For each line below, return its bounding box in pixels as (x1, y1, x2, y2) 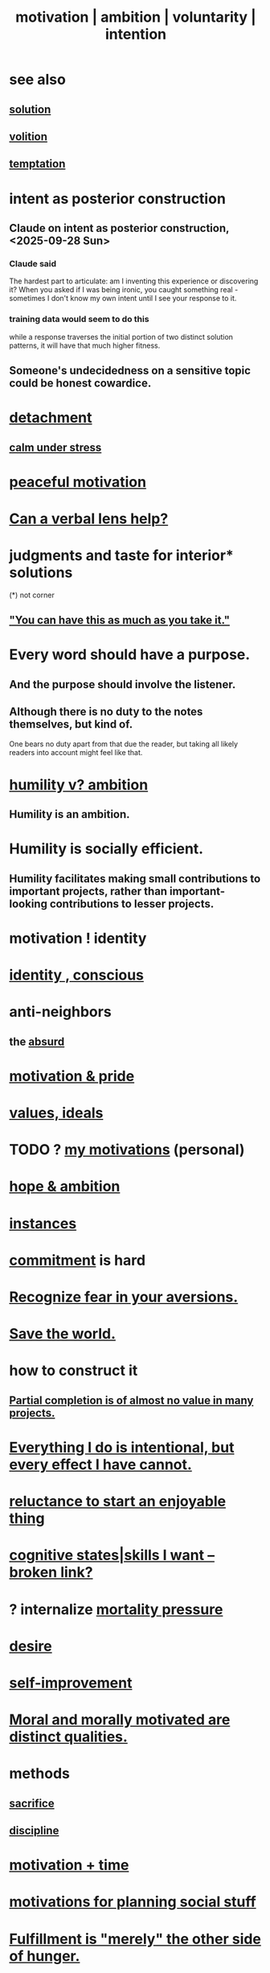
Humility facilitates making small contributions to (9, 872, 261, 885)
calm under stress (9, 440, 102, 454)
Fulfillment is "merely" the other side (9, 1930, 262, 1948)
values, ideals (9, 1104, 104, 1122)
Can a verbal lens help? (9, 510, 169, 527)
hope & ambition (9, 1178, 121, 1195)
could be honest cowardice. (9, 376, 152, 390)
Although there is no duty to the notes (9, 705, 203, 719)
